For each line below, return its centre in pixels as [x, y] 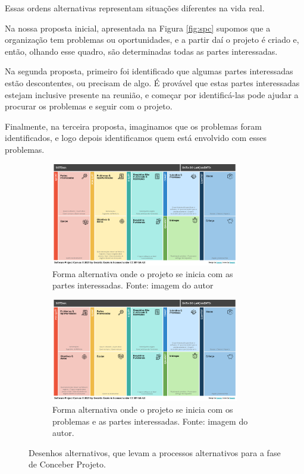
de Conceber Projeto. [67, 464]
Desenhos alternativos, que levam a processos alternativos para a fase [155, 452]
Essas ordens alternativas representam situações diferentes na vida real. [135, 8]
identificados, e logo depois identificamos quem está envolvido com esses [136, 138]
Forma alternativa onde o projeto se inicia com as [143, 273]
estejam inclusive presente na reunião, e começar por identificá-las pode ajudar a [152, 94]
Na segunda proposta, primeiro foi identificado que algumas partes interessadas [149, 71]
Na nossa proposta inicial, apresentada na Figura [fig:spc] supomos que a [138, 28]
